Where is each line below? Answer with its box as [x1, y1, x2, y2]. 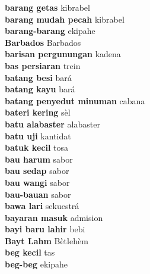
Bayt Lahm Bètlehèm [5, 234, 88, 247]
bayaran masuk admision [5, 211, 103, 223]
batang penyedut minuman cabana [5, 94, 145, 107]
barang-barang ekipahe [5, 24, 95, 37]
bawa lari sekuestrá [5, 200, 79, 212]
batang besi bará [5, 71, 72, 83]
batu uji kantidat [5, 129, 71, 142]
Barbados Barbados [5, 36, 81, 48]
